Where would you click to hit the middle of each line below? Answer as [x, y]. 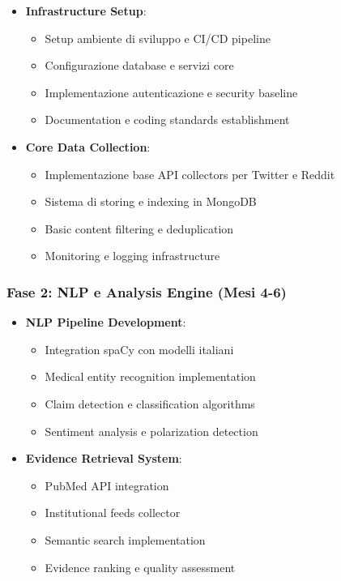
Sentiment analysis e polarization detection [151, 431]
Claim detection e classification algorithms [150, 403]
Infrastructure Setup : [86, 11]
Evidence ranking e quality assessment [140, 567]
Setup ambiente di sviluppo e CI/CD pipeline [158, 38]
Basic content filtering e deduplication [139, 228]
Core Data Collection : [88, 146]
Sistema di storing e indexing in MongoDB [151, 201]
